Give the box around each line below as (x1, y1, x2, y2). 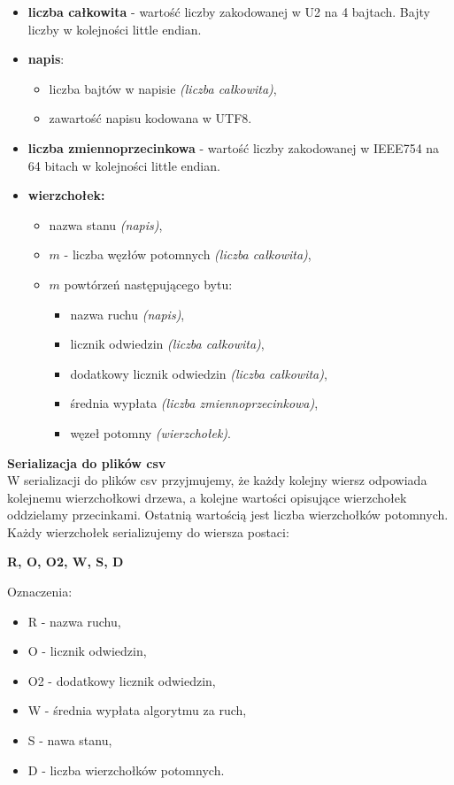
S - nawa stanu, (27, 731, 112, 750)
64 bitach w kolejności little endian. (27, 156, 220, 174)
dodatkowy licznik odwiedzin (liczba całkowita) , (70, 364, 327, 382)
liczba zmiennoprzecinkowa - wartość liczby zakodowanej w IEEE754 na (27, 138, 440, 157)
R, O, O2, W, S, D (7, 552, 124, 571)
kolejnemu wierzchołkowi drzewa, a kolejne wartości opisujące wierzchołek (7, 488, 407, 506)
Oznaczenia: (7, 582, 73, 601)
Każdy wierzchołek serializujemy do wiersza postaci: (7, 522, 289, 541)
